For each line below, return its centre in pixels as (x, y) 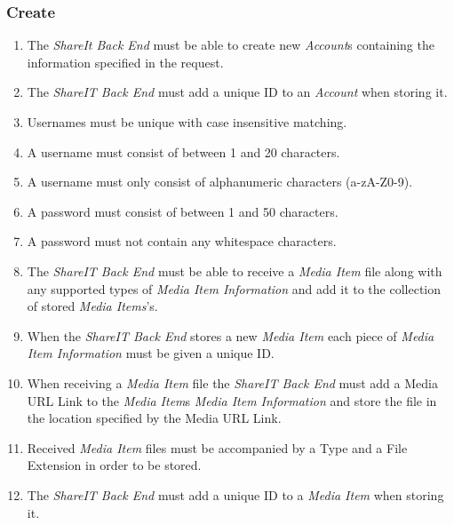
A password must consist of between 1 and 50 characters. (183, 211)
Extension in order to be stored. (114, 465)
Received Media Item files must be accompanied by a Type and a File (217, 447)
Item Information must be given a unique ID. (151, 353)
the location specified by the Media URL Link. (154, 418)
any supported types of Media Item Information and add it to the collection (234, 288)
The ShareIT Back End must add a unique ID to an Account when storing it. (237, 92)
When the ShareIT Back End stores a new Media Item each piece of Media (231, 335)
